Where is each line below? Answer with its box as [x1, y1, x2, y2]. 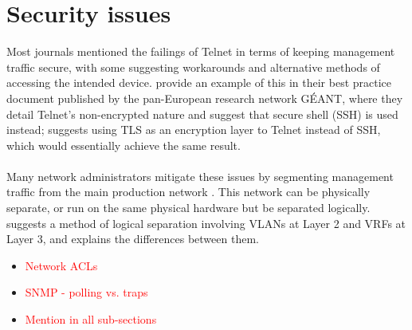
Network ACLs [25, 257, 98, 273]
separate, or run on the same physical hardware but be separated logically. [6, 199, 371, 216]
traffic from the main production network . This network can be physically [6, 183, 371, 200]
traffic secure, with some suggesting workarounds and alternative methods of [6, 58, 380, 75]
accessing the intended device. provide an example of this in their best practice [6, 74, 392, 91]
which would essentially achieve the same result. [6, 136, 241, 153]
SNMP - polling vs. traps [25, 284, 148, 301]
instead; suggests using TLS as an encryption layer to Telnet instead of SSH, [6, 121, 381, 138]
